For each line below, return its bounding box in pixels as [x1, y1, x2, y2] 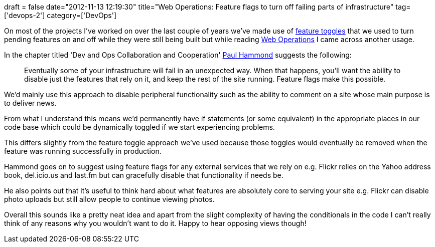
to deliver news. [4, 99, 57, 107]
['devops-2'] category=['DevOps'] [4, 11, 117, 20]
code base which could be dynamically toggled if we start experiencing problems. [4, 123, 275, 131]
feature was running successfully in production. [4, 147, 162, 155]
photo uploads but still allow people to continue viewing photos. [4, 195, 215, 203]
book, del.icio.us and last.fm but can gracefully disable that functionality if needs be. [4, 171, 283, 179]
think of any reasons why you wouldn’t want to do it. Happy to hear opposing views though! [4, 219, 307, 227]
